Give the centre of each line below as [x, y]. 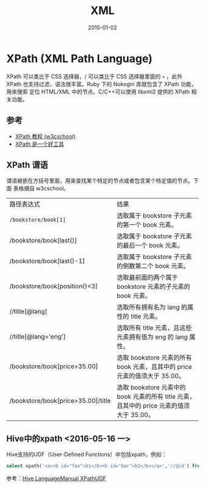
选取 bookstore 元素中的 [151, 387]
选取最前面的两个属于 [147, 277]
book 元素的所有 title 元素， [156, 396]
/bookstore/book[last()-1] [47, 261]
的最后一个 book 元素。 [150, 246]
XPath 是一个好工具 [39, 144]
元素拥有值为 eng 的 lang [152, 337]
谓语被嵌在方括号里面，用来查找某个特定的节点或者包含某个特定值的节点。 [100, 181]
